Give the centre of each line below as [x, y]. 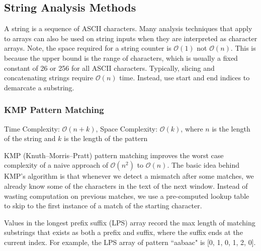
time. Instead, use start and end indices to [185, 78]
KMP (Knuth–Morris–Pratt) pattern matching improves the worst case [114, 155]
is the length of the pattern [106, 138]
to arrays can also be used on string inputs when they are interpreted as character [131, 38]
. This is [243, 48]
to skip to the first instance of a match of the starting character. [103, 206]
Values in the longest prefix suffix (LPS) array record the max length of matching [130, 222]
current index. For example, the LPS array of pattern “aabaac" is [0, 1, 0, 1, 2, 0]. [130, 242]
